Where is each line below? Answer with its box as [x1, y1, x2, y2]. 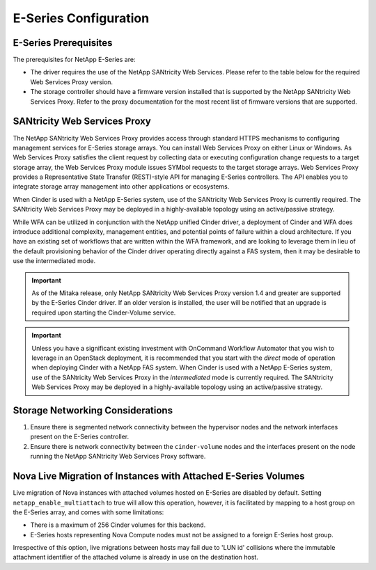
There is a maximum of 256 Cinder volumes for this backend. [30, 521, 206, 529]
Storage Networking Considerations [13, 404, 173, 416]
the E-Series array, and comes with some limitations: [13, 508, 164, 516]
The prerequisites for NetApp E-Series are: [13, 56, 136, 64]
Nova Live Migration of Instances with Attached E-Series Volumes [13, 470, 306, 482]
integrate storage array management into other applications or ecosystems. [13, 182, 230, 191]
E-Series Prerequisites [13, 37, 113, 49]
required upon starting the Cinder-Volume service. [31, 308, 176, 317]
